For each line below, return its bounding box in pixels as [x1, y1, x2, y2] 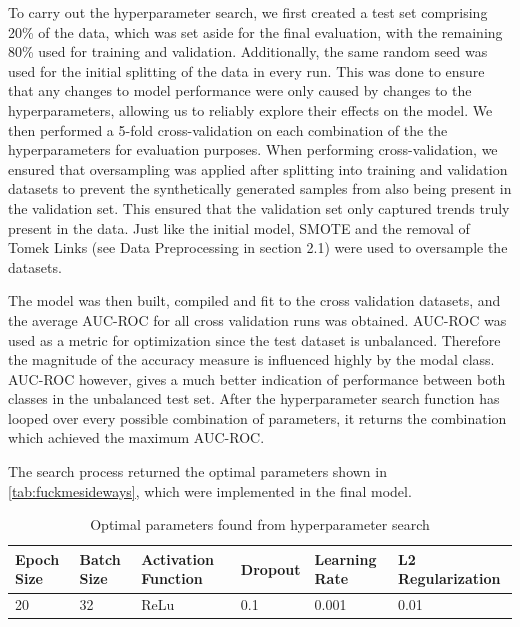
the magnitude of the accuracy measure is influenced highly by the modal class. [8, 349, 495, 370]
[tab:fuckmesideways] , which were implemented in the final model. [8, 480, 412, 501]
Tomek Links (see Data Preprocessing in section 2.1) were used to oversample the [8, 237, 508, 258]
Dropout [240, 558, 301, 579]
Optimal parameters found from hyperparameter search [90, 514, 430, 535]
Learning [314, 548, 377, 569]
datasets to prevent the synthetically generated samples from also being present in [8, 178, 512, 199]
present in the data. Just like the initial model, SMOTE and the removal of [8, 217, 470, 238]
